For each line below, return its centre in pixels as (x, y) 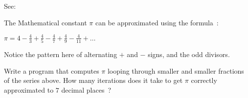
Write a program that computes (52, 70)
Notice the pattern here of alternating (61, 54)
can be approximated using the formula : (157, 22)
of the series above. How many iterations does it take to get (93, 80)
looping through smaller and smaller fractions (176, 70)
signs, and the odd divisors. (189, 54)
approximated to (29, 89)
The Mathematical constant (45, 22)
